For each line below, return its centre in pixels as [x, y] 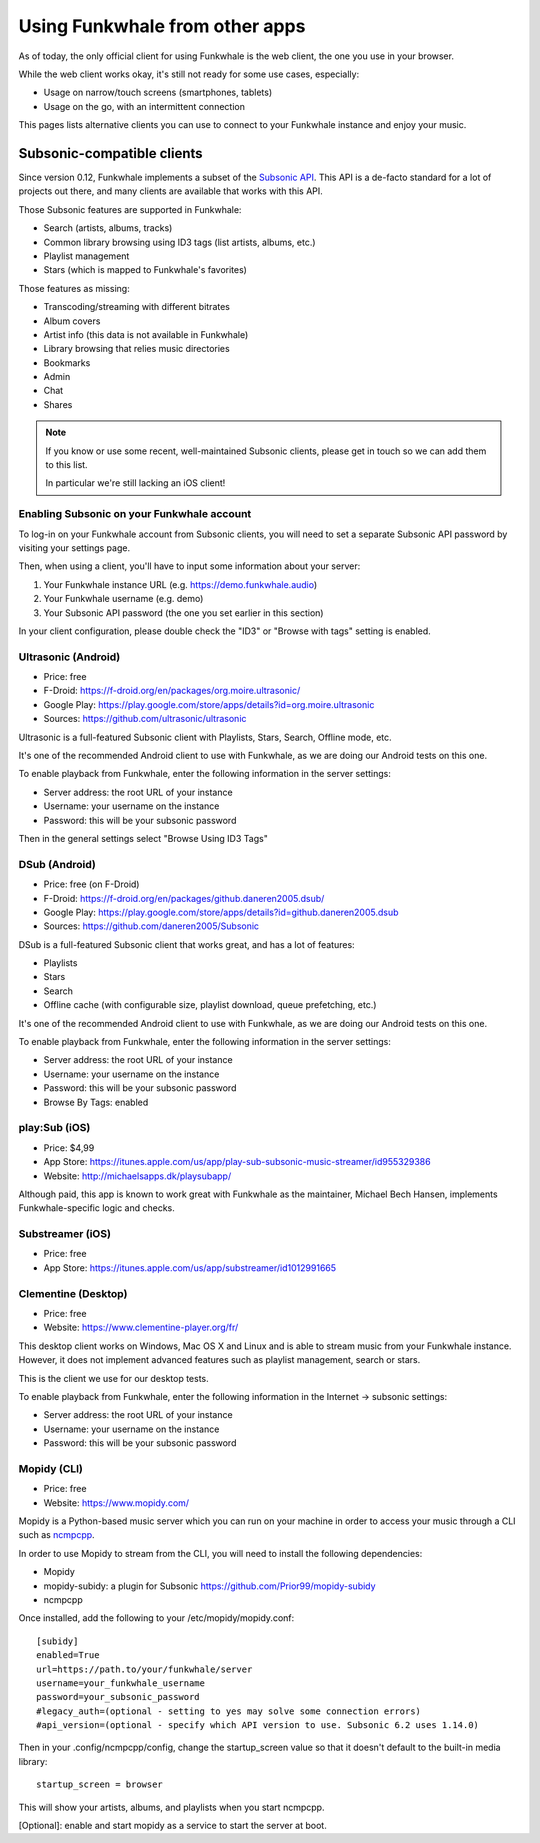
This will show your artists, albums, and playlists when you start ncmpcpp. [171, 1807]
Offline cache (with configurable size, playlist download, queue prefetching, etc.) [210, 1005]
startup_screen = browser [100, 1784]
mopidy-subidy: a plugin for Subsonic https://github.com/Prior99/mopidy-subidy [209, 1586]
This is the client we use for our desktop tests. [113, 1378]
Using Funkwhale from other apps [162, 26]
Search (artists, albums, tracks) [108, 228]
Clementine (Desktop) [73, 1293]
